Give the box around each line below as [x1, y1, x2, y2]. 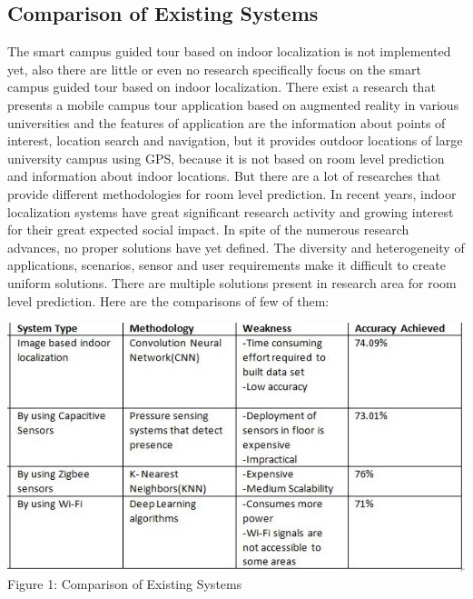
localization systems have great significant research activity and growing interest [7, 202, 454, 221]
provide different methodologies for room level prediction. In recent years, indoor [7, 184, 457, 203]
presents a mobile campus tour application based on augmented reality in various [7, 95, 459, 114]
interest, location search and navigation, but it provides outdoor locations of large [7, 131, 463, 150]
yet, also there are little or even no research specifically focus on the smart [7, 59, 421, 78]
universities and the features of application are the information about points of [7, 113, 446, 132]
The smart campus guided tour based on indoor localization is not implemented [7, 42, 451, 61]
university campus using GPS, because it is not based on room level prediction [7, 148, 445, 167]
